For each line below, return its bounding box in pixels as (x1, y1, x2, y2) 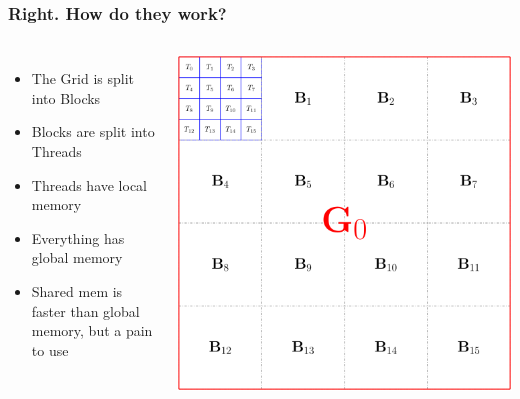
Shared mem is (31, 280, 123, 301)
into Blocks (31, 87, 101, 108)
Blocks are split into (31, 121, 155, 142)
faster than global (31, 300, 140, 321)
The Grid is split (31, 68, 134, 89)
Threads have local (31, 174, 148, 195)
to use (31, 339, 69, 360)
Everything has (31, 227, 125, 248)
